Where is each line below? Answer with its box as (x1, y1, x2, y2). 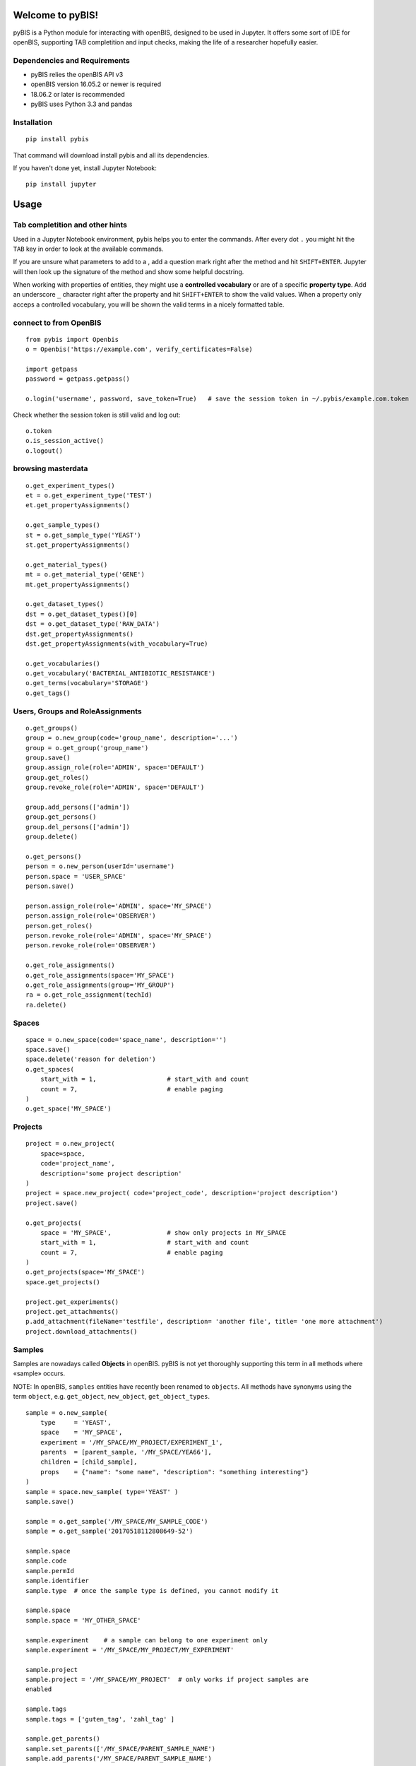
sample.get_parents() (25, 1735, 100, 1743)
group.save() (25, 753, 71, 761)
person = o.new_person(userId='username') (25, 863, 175, 870)
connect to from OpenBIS (13, 318, 102, 328)
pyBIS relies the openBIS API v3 (30, 71, 124, 79)
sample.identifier (25, 1577, 90, 1585)
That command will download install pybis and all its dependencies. (13, 150, 210, 159)
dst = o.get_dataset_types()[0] (25, 610, 138, 618)
